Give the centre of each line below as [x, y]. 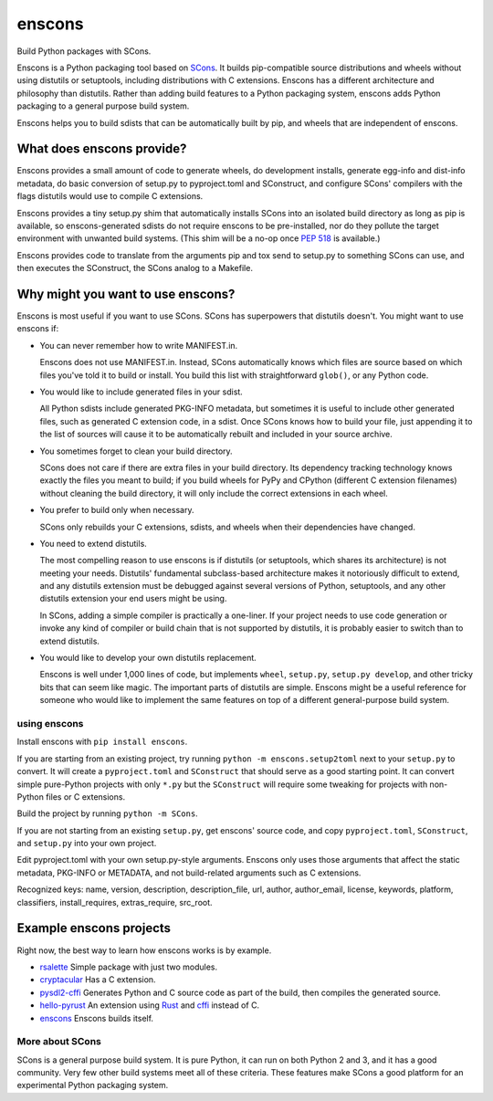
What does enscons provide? [102, 149]
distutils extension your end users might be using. [133, 599]
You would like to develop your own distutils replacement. [148, 658]
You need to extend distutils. [94, 543]
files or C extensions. [86, 797]
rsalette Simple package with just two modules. [129, 967]
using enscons [50, 723]
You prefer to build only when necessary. [117, 510]
